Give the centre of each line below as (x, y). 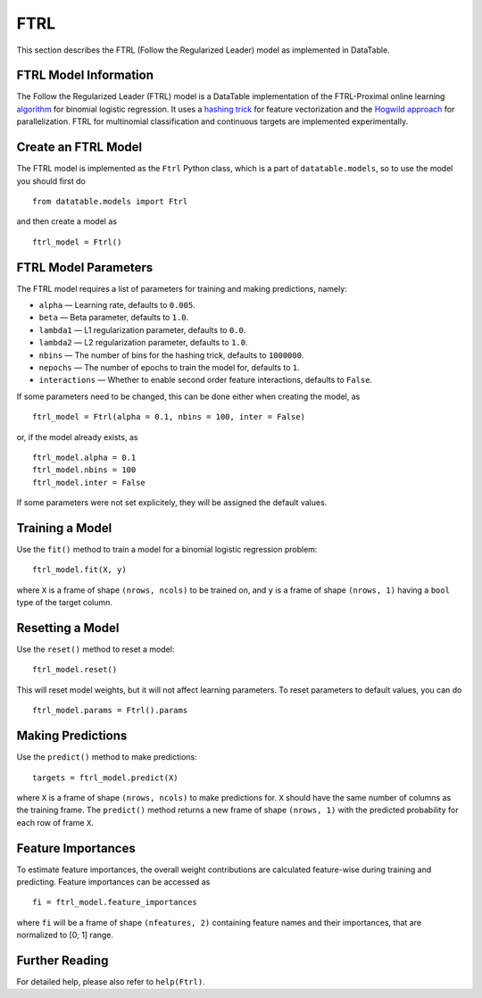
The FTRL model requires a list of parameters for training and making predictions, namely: (182, 288)
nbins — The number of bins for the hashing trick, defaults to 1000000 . (171, 355)
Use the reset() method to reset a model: (96, 649)
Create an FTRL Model (79, 147)
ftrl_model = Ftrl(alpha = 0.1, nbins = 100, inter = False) (169, 417)
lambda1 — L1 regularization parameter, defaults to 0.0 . (142, 329)
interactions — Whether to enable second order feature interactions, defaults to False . (206, 380)
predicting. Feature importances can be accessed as (113, 882)
